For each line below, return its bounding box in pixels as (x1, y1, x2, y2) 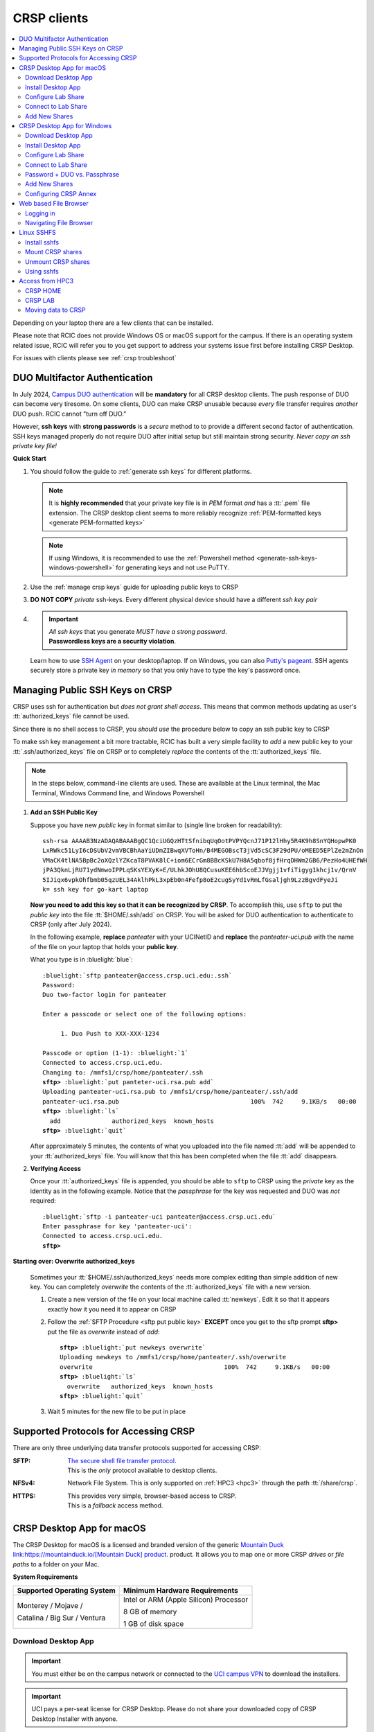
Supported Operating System (17, 1585, 116, 1595)
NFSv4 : (12, 1479, 35, 1487)
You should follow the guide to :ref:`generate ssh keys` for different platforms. (30, 467, 252, 475)
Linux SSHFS (19, 229, 57, 237)
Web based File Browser (19, 200, 89, 208)
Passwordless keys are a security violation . (48, 637, 177, 646)
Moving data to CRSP (25, 306, 86, 315)
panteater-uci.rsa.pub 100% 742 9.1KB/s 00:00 (42, 1097, 357, 1105)
